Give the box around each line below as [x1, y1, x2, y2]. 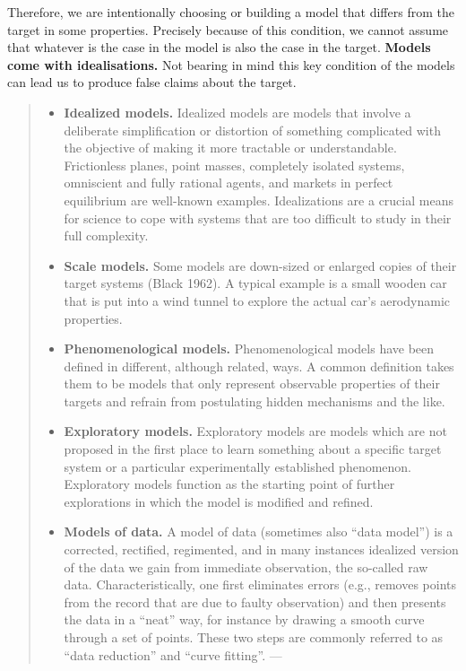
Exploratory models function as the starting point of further [64, 475, 395, 493]
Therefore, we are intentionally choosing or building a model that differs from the [7, 3, 454, 21]
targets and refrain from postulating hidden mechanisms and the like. [64, 391, 445, 410]
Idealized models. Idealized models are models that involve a [64, 102, 411, 121]
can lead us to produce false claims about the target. [7, 73, 297, 91]
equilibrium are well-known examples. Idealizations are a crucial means [64, 190, 453, 209]
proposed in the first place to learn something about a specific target [64, 440, 442, 458]
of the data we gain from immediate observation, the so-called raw [64, 557, 428, 576]
